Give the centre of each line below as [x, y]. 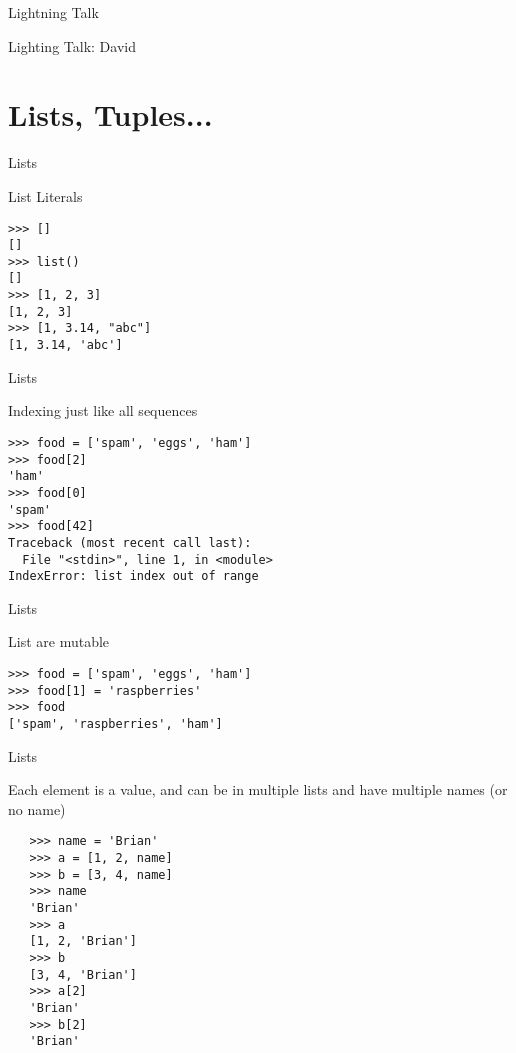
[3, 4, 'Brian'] [83, 974]
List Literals [45, 195]
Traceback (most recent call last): [130, 542]
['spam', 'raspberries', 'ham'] [115, 724]
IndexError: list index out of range [133, 576]
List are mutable [59, 641]
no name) [37, 808]
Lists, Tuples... [110, 114]
